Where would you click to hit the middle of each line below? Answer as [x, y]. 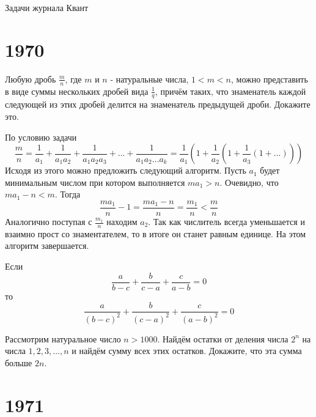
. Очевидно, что [249, 182]
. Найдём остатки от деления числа [223, 338]
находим [122, 221]
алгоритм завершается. [47, 245]
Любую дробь [31, 79]
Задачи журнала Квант [47, 7]
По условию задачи [41, 137]
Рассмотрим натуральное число [63, 338]
